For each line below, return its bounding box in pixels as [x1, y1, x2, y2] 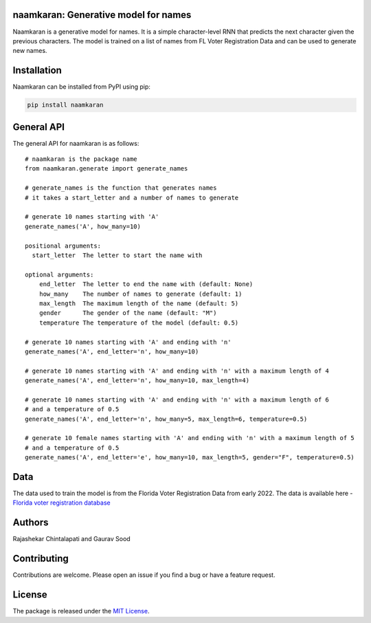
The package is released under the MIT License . [12, 607, 150, 615]
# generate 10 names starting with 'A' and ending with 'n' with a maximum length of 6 [25, 395, 330, 404]
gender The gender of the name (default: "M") [38, 309, 217, 317]
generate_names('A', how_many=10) [25, 222, 141, 230]
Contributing [12, 553, 69, 565]
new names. [12, 47, 47, 55]
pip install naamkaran [27, 101, 104, 109]
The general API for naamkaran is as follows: [12, 139, 139, 147]
